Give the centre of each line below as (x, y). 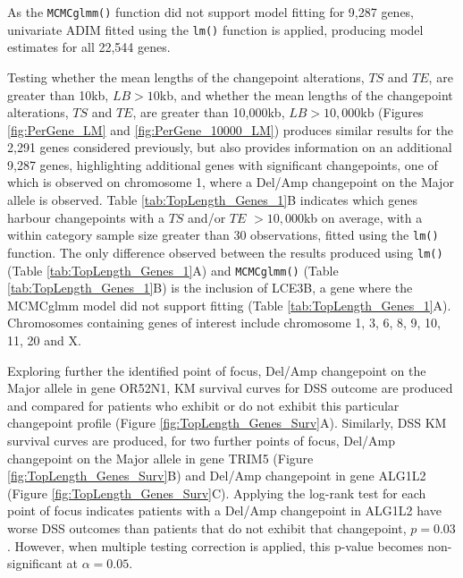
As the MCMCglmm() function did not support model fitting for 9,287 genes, (211, 12)
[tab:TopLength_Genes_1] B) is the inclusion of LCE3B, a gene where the (210, 288)
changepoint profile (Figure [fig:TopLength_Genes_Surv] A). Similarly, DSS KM (227, 423)
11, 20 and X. (44, 340)
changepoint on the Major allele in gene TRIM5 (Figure (160, 458)
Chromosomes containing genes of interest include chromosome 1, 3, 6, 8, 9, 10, (224, 323)
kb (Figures (392, 112)
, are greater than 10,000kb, (209, 112)
